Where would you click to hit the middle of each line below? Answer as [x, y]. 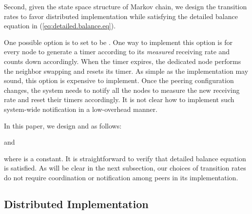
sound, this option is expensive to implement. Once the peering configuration [119, 80]
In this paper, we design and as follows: [63, 125]
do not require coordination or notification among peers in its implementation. [121, 177]
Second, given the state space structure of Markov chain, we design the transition [126, 6]
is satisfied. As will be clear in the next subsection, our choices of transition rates [125, 168]
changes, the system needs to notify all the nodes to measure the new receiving [122, 90]
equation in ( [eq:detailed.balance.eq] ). [60, 26]
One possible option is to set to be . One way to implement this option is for [118, 42]
